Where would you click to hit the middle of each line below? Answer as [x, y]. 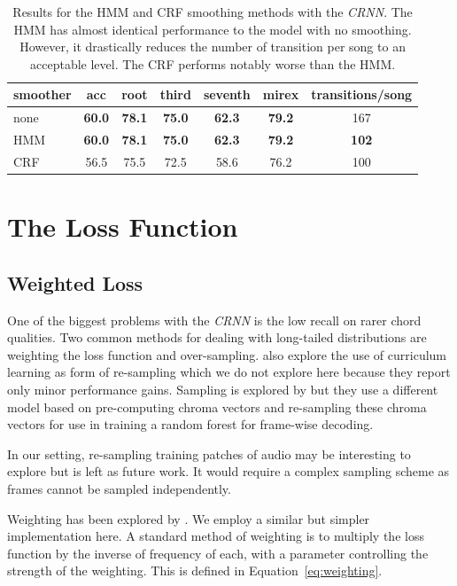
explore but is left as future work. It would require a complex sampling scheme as [228, 471]
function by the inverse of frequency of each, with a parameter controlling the [218, 553]
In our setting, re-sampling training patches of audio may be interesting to [209, 453]
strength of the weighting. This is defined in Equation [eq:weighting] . [195, 570]
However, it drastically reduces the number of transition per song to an [213, 47]
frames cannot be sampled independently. [119, 488]
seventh [227, 94]
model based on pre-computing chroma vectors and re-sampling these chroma [217, 406]
